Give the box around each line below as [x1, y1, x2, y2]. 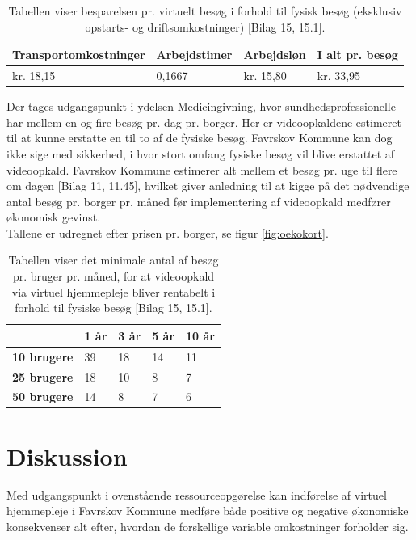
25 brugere [12, 368, 74, 385]
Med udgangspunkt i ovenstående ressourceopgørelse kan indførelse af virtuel [6, 486, 387, 503]
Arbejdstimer [156, 46, 233, 63]
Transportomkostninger [12, 46, 145, 63]
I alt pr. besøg [317, 46, 398, 63]
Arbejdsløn [243, 46, 306, 63]
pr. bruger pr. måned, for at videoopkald [12, 268, 215, 285]
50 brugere [12, 388, 74, 405]
